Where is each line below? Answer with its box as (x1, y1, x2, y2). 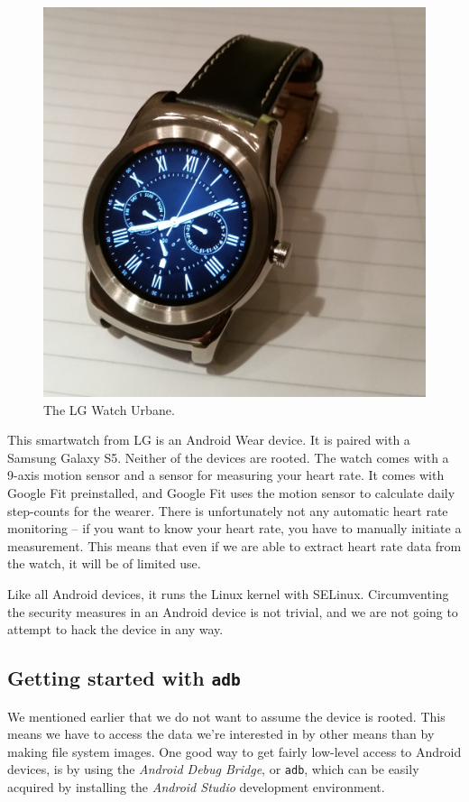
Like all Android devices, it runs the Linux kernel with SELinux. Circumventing (7, 584, 449, 603)
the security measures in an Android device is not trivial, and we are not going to (7, 602, 458, 621)
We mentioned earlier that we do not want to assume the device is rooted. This (7, 706, 446, 725)
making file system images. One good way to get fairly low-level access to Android (7, 742, 462, 761)
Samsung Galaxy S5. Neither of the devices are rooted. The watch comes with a (7, 447, 449, 466)
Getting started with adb (7, 664, 241, 692)
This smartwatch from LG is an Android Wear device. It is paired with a (7, 430, 410, 449)
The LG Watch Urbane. (43, 400, 175, 419)
